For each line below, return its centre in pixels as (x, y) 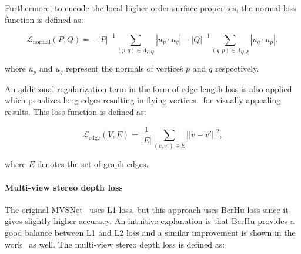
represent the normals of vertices (124, 68)
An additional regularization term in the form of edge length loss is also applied (148, 88)
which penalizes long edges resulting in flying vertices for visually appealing (143, 100)
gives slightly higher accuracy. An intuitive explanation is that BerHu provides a (150, 221)
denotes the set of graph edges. (93, 164)
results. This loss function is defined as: (76, 111)
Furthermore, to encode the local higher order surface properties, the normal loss (150, 8)
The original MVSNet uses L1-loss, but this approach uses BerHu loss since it (147, 209)
